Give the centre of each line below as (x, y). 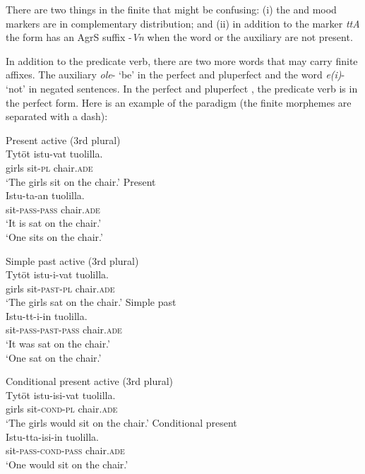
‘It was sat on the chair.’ (58, 344)
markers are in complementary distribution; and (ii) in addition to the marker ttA (183, 23)
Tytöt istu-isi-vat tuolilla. (61, 395)
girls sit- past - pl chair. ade (60, 288)
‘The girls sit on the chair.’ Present (81, 181)
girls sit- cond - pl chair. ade (62, 409)
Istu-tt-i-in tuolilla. (47, 315)
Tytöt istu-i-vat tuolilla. (57, 274)
